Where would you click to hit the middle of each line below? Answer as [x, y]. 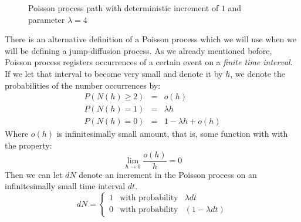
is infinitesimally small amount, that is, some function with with [172, 134]
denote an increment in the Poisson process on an [168, 174]
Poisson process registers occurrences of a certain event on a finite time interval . [149, 62]
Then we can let [34, 174]
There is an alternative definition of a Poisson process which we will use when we [150, 39]
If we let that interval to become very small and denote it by [114, 73]
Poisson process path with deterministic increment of [124, 8]
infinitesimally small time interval [65, 186]
